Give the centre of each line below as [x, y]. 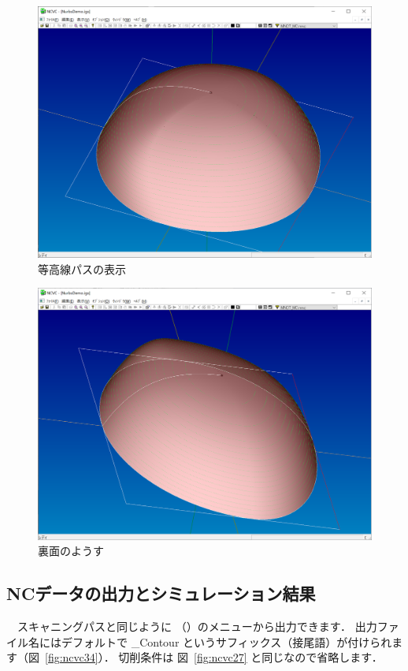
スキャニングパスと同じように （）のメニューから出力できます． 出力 [197, 626]
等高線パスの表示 [82, 268]
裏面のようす [71, 551]
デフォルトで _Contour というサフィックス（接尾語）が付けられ [226, 641]
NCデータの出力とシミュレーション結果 [161, 593]
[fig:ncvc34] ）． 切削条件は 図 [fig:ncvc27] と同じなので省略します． [214, 657]
